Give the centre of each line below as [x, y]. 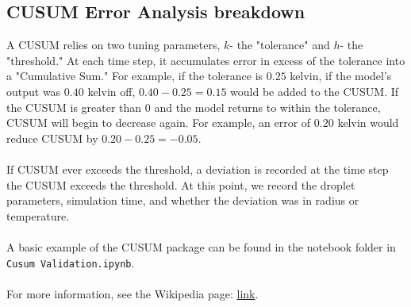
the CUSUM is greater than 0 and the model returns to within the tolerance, [194, 107]
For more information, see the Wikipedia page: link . [133, 293]
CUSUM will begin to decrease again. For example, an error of [159, 123]
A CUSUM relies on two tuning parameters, [113, 45]
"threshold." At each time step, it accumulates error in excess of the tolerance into [206, 60]
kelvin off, [111, 91]
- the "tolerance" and [280, 45]
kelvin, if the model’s [341, 76]
